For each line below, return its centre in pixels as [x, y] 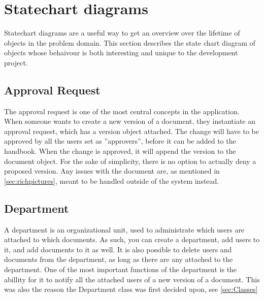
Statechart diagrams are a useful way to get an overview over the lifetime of [122, 33]
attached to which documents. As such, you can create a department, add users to [132, 239]
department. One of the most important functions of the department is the [121, 269]
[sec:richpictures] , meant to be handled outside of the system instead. [112, 180]
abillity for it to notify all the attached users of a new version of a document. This [132, 279]
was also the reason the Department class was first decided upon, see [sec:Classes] [131, 289]
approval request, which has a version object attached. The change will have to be [131, 131]
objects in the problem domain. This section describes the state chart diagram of [130, 42]
